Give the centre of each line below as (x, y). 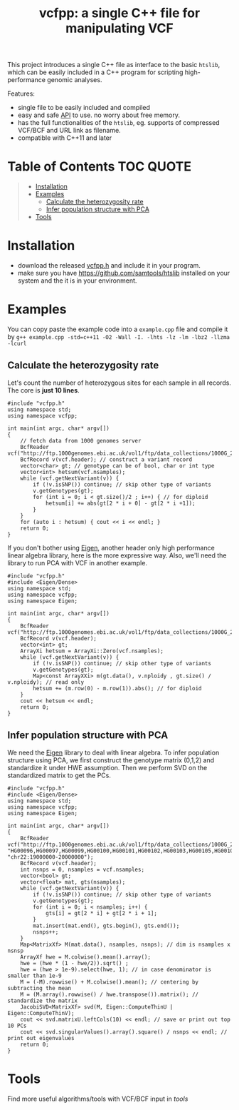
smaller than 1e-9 (34, 976)
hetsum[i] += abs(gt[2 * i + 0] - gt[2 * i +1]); (120, 503)
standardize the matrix (43, 1001)
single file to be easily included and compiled (84, 108)
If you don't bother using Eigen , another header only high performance (111, 548)
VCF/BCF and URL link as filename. (69, 131)
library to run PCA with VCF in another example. (78, 562)
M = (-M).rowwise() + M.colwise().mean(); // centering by (110, 982)
